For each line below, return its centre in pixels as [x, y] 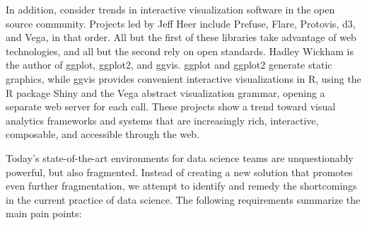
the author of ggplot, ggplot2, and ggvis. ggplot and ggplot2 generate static [169, 65]
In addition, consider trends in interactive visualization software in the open [170, 9]
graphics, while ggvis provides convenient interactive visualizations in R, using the [183, 78]
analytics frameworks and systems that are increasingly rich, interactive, [162, 120]
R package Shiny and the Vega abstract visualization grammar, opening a [165, 92]
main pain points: [44, 213]
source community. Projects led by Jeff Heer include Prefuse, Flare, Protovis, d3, [181, 23]
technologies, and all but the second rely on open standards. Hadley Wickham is [180, 51]
